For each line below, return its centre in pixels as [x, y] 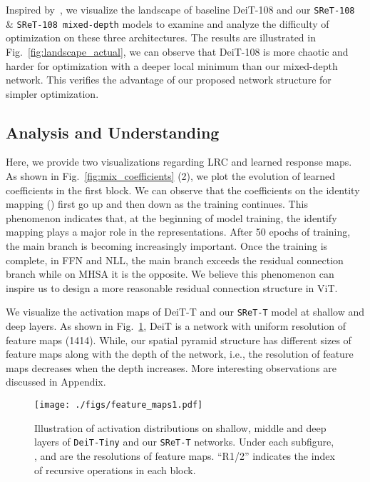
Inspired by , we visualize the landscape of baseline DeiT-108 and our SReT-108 [180, 9]
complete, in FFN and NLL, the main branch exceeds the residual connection [175, 260]
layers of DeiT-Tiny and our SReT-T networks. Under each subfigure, [184, 442]
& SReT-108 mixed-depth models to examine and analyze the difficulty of [168, 23]
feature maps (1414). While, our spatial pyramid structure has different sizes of [179, 340]
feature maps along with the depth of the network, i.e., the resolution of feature [180, 354]
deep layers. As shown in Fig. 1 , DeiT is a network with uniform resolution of [176, 326]
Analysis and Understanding [113, 132]
